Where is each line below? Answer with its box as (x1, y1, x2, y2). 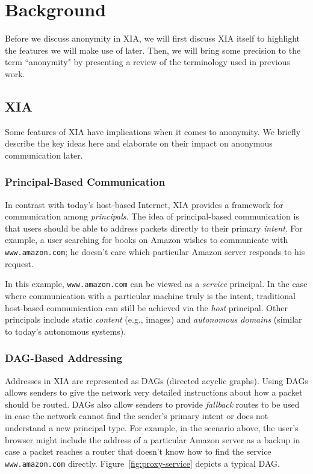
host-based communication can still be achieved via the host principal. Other (5, 301, 288, 314)
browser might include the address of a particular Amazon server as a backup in (5, 433, 300, 446)
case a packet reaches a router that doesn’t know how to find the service (5, 445, 271, 458)
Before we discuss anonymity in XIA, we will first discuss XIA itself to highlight (5, 32, 300, 45)
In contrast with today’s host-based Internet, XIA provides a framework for (5, 198, 284, 210)
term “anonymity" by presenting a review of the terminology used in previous (5, 55, 290, 68)
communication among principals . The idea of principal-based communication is (5, 210, 299, 223)
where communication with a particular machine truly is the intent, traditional (5, 289, 296, 302)
